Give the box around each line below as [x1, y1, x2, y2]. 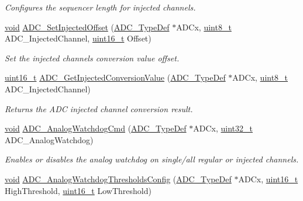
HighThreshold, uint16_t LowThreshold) [5, 184, 151, 196]
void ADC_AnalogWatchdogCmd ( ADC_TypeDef [5, 122, 187, 134]
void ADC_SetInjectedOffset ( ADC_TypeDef [5, 20, 170, 33]
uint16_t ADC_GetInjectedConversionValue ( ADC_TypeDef [5, 71, 226, 84]
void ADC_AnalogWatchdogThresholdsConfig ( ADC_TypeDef [5, 172, 232, 185]
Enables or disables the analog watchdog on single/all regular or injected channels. [5, 153, 299, 165]
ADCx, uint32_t [193, 122, 253, 134]
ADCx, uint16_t [238, 172, 298, 185]
